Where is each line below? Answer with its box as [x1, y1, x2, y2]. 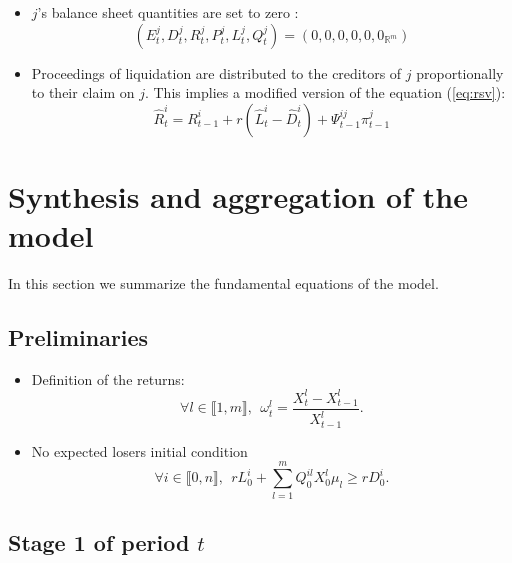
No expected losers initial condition [31, 440, 248, 461]
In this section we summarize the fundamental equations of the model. [8, 273, 439, 294]
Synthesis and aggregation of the [8, 175, 468, 216]
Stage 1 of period [8, 526, 190, 557]
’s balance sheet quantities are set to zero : [37, 2, 299, 22]
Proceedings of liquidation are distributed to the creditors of [31, 62, 402, 83]
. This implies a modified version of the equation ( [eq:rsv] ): [144, 82, 506, 103]
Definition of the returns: [31, 368, 185, 389]
